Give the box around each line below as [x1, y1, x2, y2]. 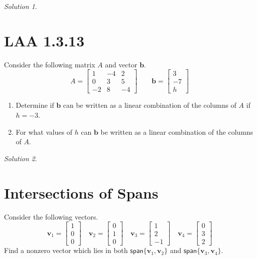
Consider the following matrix [4, 59, 95, 69]
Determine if [15, 100, 54, 110]
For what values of [15, 126, 72, 137]
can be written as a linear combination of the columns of [63, 100, 237, 110]
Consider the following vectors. [4, 211, 98, 222]
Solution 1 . [4, 1, 37, 11]
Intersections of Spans [4, 182, 159, 203]
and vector [105, 59, 137, 69]
